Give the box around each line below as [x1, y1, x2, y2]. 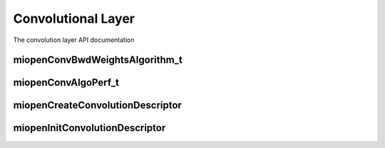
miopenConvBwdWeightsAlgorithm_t [13, 54, 183, 66]
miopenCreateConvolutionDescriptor [13, 100, 182, 112]
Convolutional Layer [13, 11, 135, 26]
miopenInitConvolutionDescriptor [13, 122, 166, 134]
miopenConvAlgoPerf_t [13, 77, 120, 89]
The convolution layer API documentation [13, 36, 135, 44]
